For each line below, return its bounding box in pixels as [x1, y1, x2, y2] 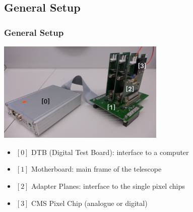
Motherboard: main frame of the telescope [31, 164, 162, 174]
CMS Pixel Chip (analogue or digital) [31, 197, 148, 208]
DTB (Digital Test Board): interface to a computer [31, 146, 189, 157]
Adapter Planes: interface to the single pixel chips [31, 181, 185, 191]
